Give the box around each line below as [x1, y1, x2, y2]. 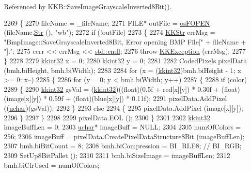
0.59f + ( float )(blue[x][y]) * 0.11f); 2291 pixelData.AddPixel [49, 93, 227, 103]
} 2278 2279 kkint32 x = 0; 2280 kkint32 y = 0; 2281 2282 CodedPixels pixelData [4, 55, 247, 65]
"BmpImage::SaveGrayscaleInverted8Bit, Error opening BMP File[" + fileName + [4, 36, 247, 46]
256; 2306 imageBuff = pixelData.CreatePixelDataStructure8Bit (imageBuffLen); [4, 131, 245, 141]
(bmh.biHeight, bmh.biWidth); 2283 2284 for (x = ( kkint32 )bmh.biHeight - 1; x [4, 65, 241, 75]
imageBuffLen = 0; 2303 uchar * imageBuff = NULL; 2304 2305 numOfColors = [4, 122, 241, 132]
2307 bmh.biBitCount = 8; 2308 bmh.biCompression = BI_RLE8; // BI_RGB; [4, 141, 242, 151]
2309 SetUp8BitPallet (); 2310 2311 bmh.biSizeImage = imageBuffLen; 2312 [4, 150, 230, 160]
